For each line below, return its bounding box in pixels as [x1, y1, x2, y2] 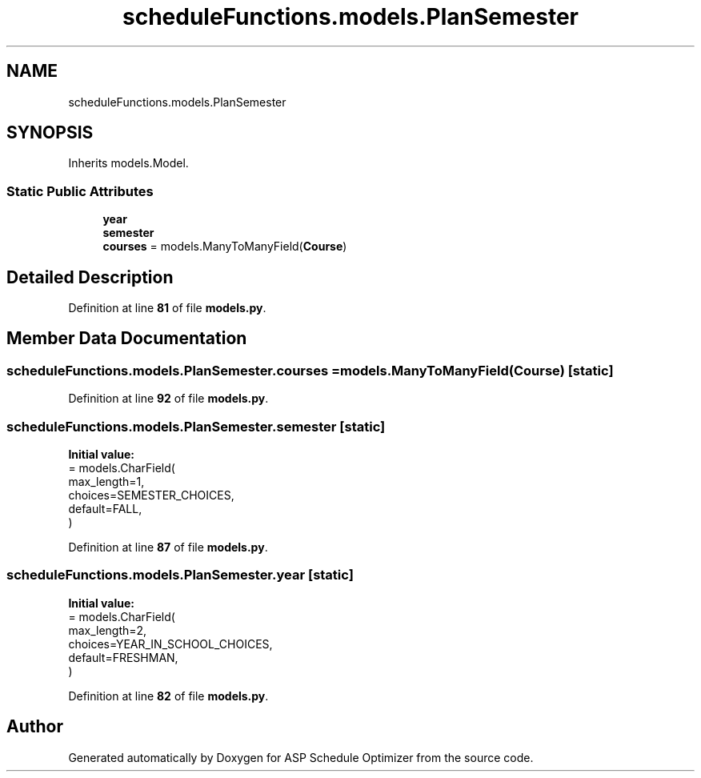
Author [6, 716, 63, 737]
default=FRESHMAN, [68, 650, 178, 664]
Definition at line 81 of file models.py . [68, 301, 266, 315]
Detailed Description [6, 267, 174, 287]
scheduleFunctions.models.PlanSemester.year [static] [6, 567, 354, 583]
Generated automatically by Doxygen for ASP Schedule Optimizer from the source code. [68, 750, 534, 764]
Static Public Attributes [6, 182, 154, 199]
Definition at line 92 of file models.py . [68, 391, 269, 406]
